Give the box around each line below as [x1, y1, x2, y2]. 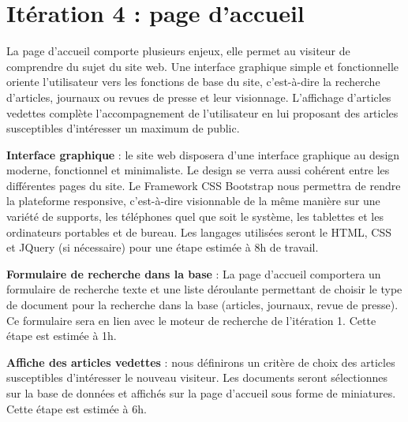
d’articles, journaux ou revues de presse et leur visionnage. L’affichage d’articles [6, 88, 391, 105]
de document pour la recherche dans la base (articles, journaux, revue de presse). [6, 297, 399, 313]
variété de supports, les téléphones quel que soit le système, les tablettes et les [6, 208, 384, 225]
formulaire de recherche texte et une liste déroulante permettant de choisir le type [6, 281, 402, 297]
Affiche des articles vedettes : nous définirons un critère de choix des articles [6, 353, 395, 370]
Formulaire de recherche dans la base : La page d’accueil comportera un [6, 265, 381, 282]
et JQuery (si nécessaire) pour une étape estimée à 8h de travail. [6, 239, 319, 256]
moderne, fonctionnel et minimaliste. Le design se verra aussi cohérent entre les [6, 162, 390, 178]
